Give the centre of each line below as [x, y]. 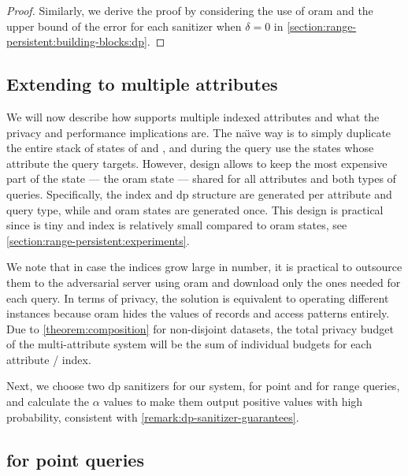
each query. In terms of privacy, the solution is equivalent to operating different [198, 297]
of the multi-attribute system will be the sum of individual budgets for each [189, 344]
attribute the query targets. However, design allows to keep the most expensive [197, 163]
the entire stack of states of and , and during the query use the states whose [190, 148]
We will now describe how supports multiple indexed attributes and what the [193, 116]
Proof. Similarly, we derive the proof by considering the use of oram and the [190, 10]
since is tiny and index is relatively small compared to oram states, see [177, 225]
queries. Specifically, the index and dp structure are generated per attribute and [199, 193]
